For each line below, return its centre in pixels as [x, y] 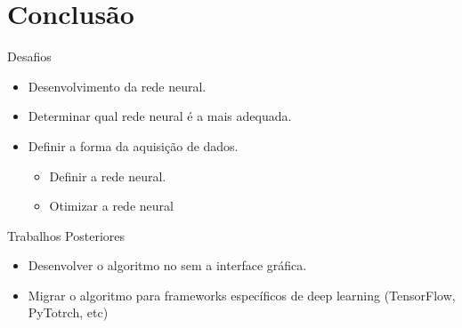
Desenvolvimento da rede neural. [117, 86]
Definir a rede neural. [108, 176]
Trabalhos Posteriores [66, 235]
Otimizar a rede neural [111, 206]
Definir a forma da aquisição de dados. [133, 145]
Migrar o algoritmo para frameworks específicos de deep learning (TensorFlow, [242, 295]
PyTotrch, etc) [68, 312]
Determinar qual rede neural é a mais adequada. [160, 116]
